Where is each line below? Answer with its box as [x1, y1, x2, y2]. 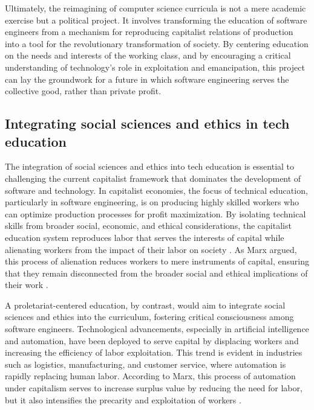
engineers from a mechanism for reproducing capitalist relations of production [5, 25, 293, 38]
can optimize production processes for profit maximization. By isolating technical [5, 207, 306, 220]
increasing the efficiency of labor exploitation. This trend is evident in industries [5, 346, 303, 359]
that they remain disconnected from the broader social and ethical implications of [5, 266, 308, 279]
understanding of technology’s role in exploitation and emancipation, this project [5, 60, 305, 73]
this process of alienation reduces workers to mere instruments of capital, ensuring [5, 255, 309, 267]
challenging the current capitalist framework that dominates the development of [5, 171, 301, 184]
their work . [5, 278, 48, 291]
